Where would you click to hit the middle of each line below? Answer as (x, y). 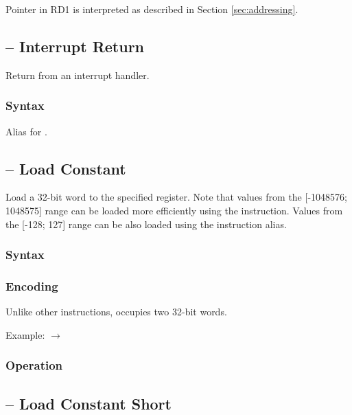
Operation (34, 365)
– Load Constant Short (89, 403)
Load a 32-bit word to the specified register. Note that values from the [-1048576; (176, 197)
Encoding (32, 285)
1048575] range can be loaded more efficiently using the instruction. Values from (174, 210)
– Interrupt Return (75, 46)
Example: (25, 334)
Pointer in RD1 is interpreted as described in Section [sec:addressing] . (152, 9)
